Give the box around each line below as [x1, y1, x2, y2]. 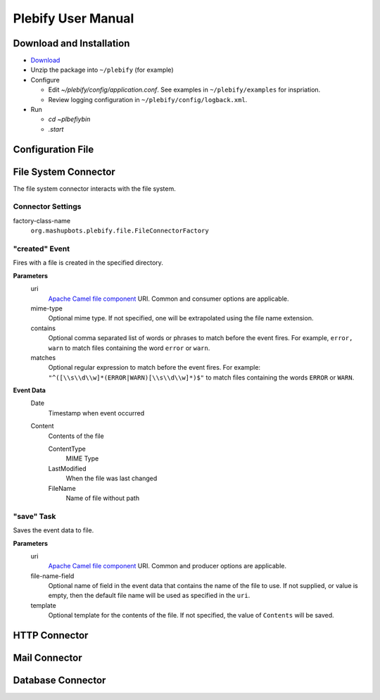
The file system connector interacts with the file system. [13, 184, 176, 193]
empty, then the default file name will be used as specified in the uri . [48, 592, 251, 600]
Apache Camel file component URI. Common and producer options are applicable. [48, 562, 287, 570]
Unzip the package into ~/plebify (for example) [30, 65, 174, 74]
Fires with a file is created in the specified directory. [13, 258, 163, 267]
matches [30, 353, 56, 362]
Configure [30, 75, 60, 84]
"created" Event [13, 244, 70, 254]
